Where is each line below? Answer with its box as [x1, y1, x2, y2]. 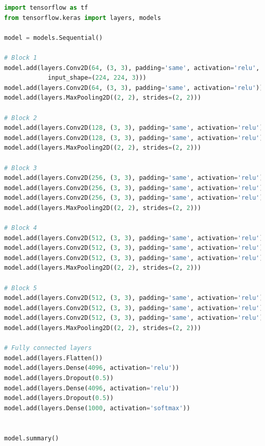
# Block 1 [4, 54, 37, 61]
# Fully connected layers [4, 344, 92, 352]
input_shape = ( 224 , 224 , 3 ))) [47, 74, 147, 82]
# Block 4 [4, 224, 37, 232]
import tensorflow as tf [4, 4, 88, 11]
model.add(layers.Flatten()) [4, 354, 103, 362]
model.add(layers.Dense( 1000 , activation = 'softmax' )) [4, 404, 191, 412]
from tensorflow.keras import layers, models [4, 14, 161, 21]
